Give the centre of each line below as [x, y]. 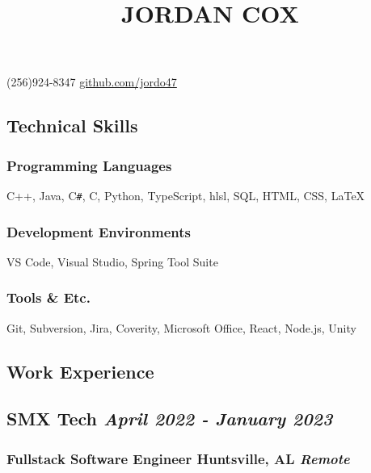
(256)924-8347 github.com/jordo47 [92, 82]
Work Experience [80, 371]
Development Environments [99, 231]
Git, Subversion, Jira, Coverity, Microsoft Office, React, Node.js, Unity [181, 327]
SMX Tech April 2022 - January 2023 [170, 419]
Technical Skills [72, 126]
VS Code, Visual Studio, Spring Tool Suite [112, 261]
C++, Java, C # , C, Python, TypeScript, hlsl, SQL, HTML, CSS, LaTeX [186, 195]
